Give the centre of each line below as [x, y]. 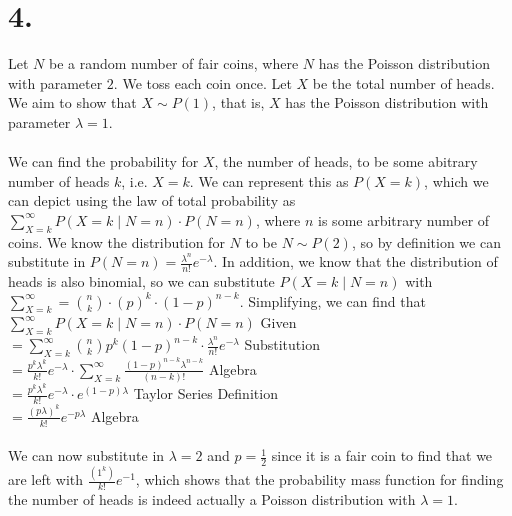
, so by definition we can [426, 241]
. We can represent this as [269, 180]
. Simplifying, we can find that [332, 300]
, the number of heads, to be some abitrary [346, 161]
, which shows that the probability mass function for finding [319, 479]
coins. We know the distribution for [116, 241]
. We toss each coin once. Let [202, 82]
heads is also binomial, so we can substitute [141, 281]
